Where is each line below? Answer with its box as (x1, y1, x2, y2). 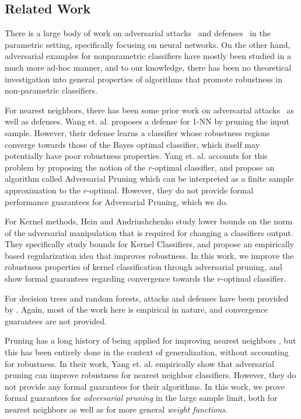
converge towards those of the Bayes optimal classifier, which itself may (5, 138, 260, 150)
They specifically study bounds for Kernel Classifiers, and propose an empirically (5, 238, 295, 250)
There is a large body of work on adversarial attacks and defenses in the (5, 27, 271, 39)
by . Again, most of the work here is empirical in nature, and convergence (5, 303, 268, 316)
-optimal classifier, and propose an (152, 161, 275, 173)
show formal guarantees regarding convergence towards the (5, 272, 215, 285)
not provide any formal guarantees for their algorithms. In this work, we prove (5, 380, 285, 392)
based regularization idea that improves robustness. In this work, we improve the (5, 249, 294, 261)
